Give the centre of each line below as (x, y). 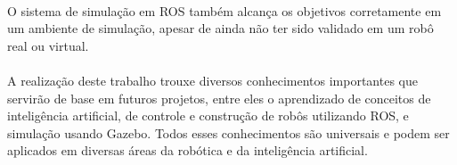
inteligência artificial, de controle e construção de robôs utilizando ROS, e (208, 115)
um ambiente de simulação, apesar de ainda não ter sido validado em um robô (220, 28)
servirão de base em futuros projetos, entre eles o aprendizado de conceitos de (219, 98)
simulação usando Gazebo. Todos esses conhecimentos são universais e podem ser (228, 132)
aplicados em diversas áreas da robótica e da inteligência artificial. (188, 150)
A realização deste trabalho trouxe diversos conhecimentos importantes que (212, 80)
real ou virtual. (48, 45)
